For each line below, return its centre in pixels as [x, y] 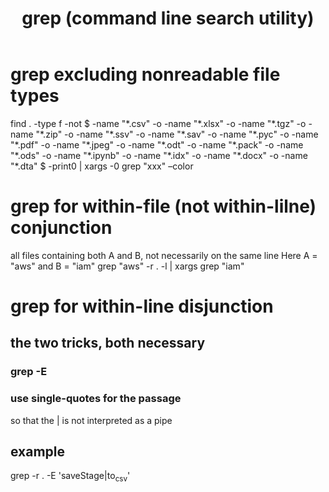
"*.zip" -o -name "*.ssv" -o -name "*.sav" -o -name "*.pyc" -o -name [177, 134]
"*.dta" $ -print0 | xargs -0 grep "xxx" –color [102, 166]
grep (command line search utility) [168, 18]
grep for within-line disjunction [142, 306]
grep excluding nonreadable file [145, 74]
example [38, 452]
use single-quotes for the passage [96, 399]
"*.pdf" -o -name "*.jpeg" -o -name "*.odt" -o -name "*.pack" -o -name [157, 144]
